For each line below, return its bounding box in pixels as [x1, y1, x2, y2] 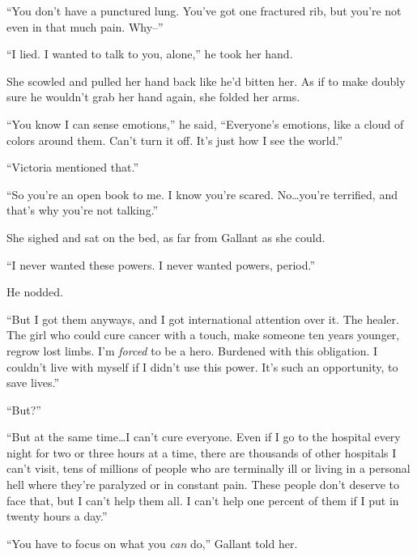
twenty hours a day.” [6, 508, 108, 525]
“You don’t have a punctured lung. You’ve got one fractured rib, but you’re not [6, 2, 402, 19]
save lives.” [6, 374, 60, 391]
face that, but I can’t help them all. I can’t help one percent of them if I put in [6, 491, 399, 508]
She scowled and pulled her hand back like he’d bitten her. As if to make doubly [6, 72, 406, 89]
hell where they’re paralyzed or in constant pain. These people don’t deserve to [6, 476, 399, 493]
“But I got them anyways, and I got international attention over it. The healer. [6, 310, 399, 327]
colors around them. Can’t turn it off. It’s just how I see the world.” [6, 131, 343, 148]
